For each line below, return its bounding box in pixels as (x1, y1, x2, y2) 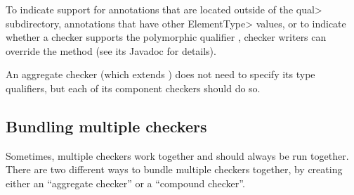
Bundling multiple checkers (6, 115, 207, 137)
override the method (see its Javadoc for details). (6, 43, 216, 58)
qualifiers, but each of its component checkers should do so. (6, 80, 261, 95)
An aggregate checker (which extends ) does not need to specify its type (6, 67, 315, 82)
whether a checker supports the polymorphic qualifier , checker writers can (6, 30, 327, 44)
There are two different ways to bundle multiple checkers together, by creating (6, 162, 343, 177)
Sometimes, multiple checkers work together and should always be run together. (6, 148, 349, 163)
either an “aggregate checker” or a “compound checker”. (6, 175, 245, 190)
